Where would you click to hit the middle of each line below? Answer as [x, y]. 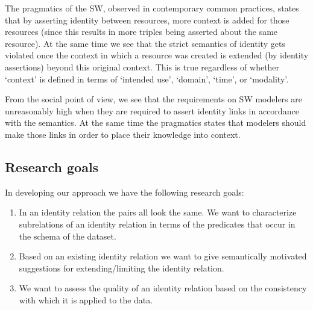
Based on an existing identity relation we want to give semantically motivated [163, 256]
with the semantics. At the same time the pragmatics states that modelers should [156, 122]
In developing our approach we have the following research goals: [125, 192]
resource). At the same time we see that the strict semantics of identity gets [145, 43]
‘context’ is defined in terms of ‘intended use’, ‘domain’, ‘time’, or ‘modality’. [147, 79]
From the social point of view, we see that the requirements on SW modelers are [153, 99]
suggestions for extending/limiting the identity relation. [122, 268]
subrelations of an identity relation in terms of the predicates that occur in [157, 224]
